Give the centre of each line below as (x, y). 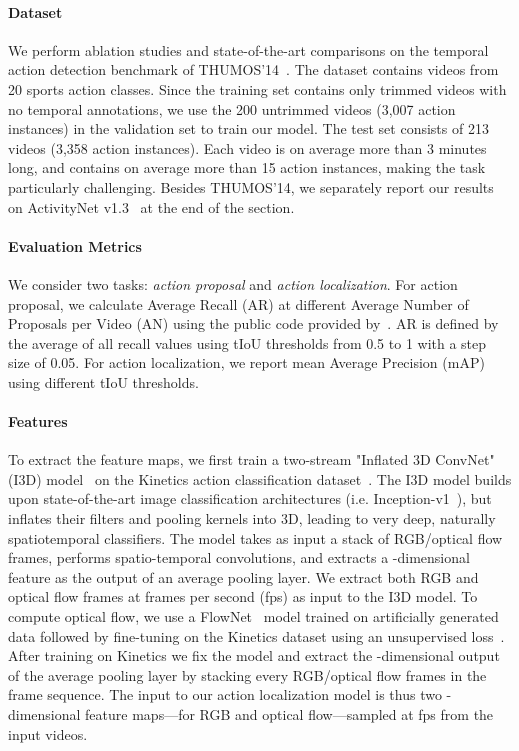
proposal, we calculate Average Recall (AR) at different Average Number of (238, 303)
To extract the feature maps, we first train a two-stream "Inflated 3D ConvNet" (251, 459)
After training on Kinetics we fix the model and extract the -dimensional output (254, 655)
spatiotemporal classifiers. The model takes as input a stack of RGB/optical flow (255, 537)
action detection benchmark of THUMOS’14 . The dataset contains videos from (253, 69)
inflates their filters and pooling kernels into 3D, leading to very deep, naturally (252, 518)
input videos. (48, 733)
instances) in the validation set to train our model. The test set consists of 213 (248, 128)
